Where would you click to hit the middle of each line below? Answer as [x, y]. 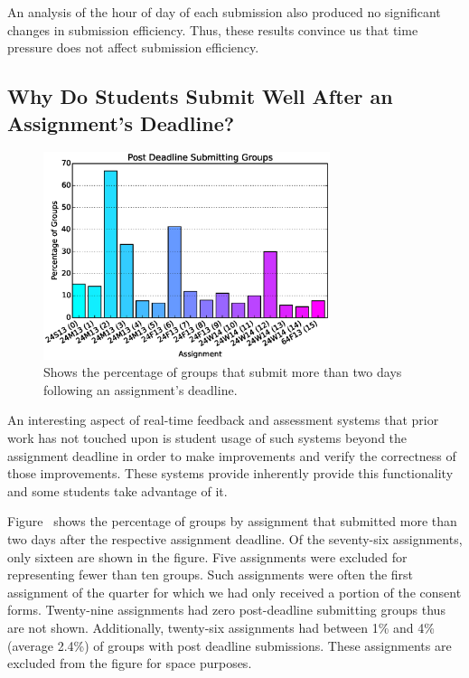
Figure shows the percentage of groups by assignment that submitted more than [232, 521]
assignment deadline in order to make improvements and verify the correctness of [232, 455]
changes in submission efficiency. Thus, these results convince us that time [213, 29]
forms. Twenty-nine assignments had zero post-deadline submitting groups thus [226, 610]
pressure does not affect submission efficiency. [133, 47]
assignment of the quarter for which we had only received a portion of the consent [234, 592]
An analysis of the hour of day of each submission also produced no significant [224, 12]
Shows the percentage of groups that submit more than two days [223, 372]
